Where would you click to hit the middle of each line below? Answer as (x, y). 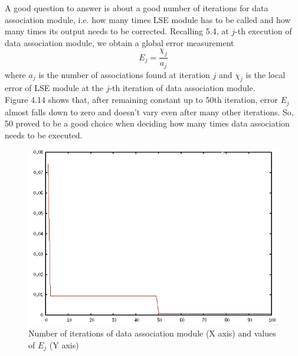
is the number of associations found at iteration (124, 74)
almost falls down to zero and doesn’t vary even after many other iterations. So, (149, 111)
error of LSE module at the (54, 88)
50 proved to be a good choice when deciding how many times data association (147, 123)
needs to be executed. (44, 135)
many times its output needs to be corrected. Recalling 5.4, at (117, 31)
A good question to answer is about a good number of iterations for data (137, 8)
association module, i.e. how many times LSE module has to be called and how (148, 19)
